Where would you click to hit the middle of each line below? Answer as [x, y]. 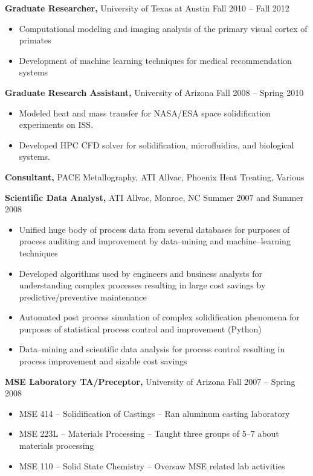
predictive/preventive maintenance [83, 297]
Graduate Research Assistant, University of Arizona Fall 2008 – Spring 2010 [154, 92]
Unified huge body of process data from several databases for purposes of [154, 229]
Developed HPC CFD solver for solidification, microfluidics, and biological [156, 144]
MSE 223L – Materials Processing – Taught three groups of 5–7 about [149, 433]
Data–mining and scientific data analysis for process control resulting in [152, 349]
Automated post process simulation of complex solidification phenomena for [159, 317]
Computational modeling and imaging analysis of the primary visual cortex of [163, 28]
